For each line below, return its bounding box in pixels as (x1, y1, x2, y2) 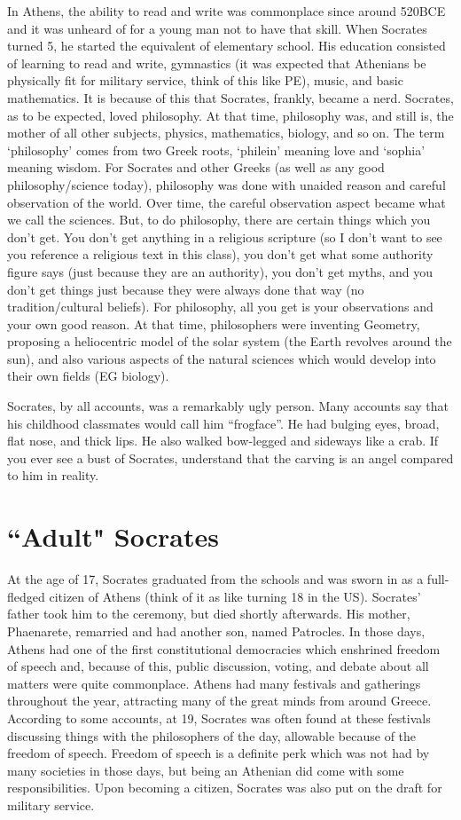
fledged (7, 587, 45, 605)
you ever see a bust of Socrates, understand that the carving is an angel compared (7, 448, 454, 467)
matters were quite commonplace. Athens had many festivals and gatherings (7, 674, 421, 692)
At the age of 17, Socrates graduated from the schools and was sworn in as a (7, 570, 424, 588)
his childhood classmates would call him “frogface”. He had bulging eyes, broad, (7, 414, 440, 432)
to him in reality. (7, 466, 99, 485)
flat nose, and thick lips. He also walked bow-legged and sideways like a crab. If (7, 431, 439, 450)
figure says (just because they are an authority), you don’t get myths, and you (7, 262, 434, 280)
